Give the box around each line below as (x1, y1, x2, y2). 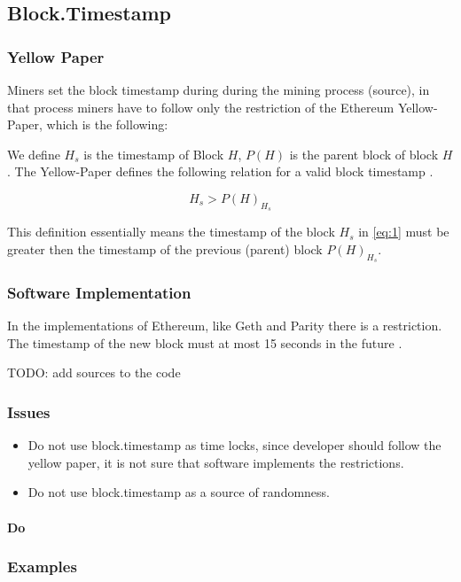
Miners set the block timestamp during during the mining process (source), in (7, 81, 430, 98)
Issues (7, 400, 51, 423)
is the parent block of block (289, 144, 439, 163)
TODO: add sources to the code (7, 363, 181, 382)
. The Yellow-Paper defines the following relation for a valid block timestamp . (7, 162, 434, 181)
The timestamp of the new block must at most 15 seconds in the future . (7, 333, 402, 352)
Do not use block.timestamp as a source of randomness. (27, 483, 330, 501)
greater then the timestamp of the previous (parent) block (7, 239, 323, 258)
